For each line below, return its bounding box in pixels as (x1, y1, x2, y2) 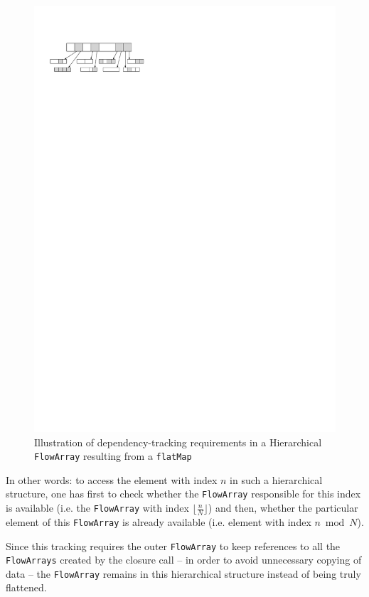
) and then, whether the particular (208, 500, 358, 515)
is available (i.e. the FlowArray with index (6, 500, 189, 515)
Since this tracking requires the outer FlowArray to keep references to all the (6, 538, 341, 553)
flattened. (6, 580, 47, 595)
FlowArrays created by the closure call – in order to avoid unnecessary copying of (6, 552, 362, 567)
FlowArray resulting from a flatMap (34, 448, 192, 463)
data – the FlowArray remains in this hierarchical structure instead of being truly (6, 566, 361, 581)
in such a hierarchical (230, 472, 323, 487)
